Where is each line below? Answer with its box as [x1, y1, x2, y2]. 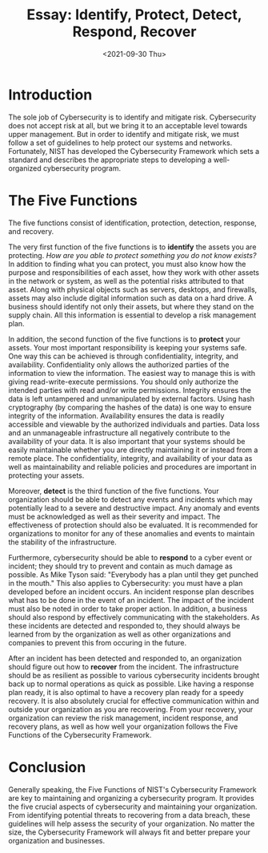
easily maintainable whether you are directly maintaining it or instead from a [8, 445, 258, 455]
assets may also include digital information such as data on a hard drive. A [8, 293, 254, 302]
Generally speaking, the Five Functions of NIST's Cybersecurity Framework [8, 784, 258, 794]
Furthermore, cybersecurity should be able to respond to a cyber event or [8, 552, 253, 562]
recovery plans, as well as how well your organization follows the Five [8, 722, 238, 731]
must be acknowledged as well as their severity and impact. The [8, 511, 221, 521]
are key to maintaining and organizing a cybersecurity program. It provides [8, 793, 254, 802]
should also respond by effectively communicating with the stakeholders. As [8, 612, 260, 622]
